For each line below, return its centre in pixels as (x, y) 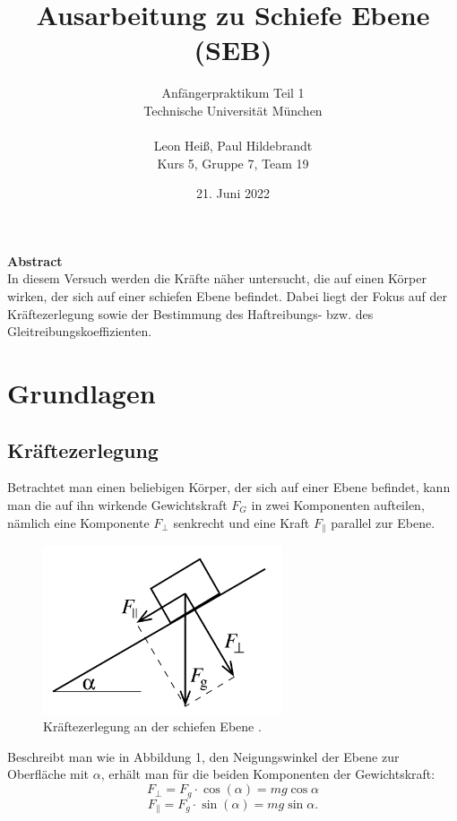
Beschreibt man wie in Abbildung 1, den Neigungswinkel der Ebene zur (203, 756)
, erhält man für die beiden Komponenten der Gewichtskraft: (268, 774)
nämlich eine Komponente (78, 522)
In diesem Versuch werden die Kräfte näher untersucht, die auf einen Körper (217, 278)
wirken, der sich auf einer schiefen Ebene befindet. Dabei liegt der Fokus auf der (228, 296)
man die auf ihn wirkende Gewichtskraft (117, 505)
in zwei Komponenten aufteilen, (338, 505)
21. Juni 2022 (233, 193)
